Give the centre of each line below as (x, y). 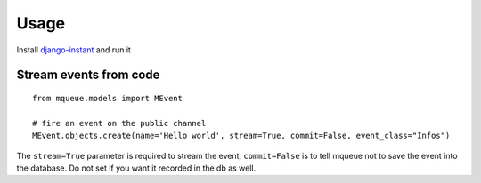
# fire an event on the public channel (119, 123)
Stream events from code (88, 75)
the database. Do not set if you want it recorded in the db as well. (136, 168)
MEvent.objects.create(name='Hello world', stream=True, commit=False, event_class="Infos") (241, 136)
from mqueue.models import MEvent (107, 98)
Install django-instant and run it (73, 50)
